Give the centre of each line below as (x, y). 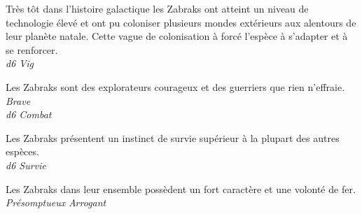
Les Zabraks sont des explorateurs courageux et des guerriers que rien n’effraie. (175, 86)
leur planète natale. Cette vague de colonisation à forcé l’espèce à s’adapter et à (177, 36)
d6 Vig (20, 63)
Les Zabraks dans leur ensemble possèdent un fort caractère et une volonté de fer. (181, 188)
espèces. (22, 151)
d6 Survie (26, 165)
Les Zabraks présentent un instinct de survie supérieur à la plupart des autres (173, 137)
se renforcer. (32, 49)
